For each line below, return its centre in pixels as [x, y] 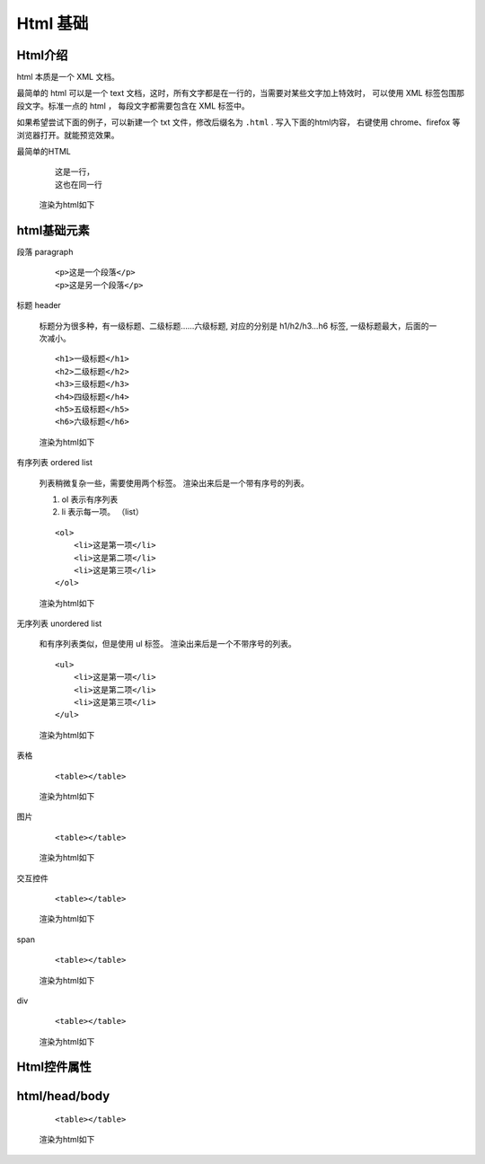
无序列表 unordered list [59, 623]
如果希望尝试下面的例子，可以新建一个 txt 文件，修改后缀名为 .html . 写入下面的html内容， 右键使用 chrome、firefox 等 [238, 122]
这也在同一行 [79, 185]
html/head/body [63, 1096]
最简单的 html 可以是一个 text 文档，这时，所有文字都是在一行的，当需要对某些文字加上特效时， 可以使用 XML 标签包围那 [240, 93]
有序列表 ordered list [55, 463]
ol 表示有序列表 [90, 499]
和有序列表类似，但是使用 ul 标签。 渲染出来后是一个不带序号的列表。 [168, 644]
